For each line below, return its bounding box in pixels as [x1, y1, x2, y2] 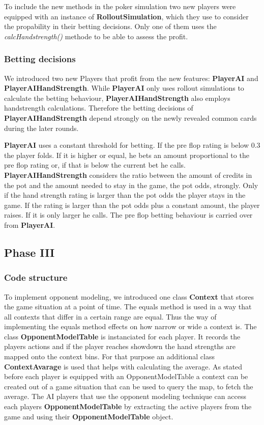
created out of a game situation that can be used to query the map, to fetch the [4, 381, 253, 391]
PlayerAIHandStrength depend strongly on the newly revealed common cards [4, 112, 257, 123]
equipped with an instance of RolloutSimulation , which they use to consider [4, 11, 249, 21]
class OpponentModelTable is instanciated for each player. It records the [4, 331, 241, 341]
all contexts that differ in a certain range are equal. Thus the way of [4, 311, 217, 322]
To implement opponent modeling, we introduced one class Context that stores [4, 291, 254, 302]
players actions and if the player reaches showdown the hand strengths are [4, 341, 236, 352]
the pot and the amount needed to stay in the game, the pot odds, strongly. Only [4, 179, 258, 190]
